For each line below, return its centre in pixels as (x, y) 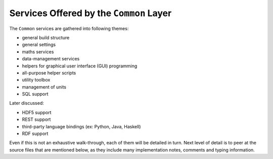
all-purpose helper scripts (49, 72)
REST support (36, 120)
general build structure (46, 37)
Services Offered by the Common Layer (90, 13)
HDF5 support (37, 112)
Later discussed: (27, 103)
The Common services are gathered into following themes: (69, 28)
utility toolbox (36, 80)
